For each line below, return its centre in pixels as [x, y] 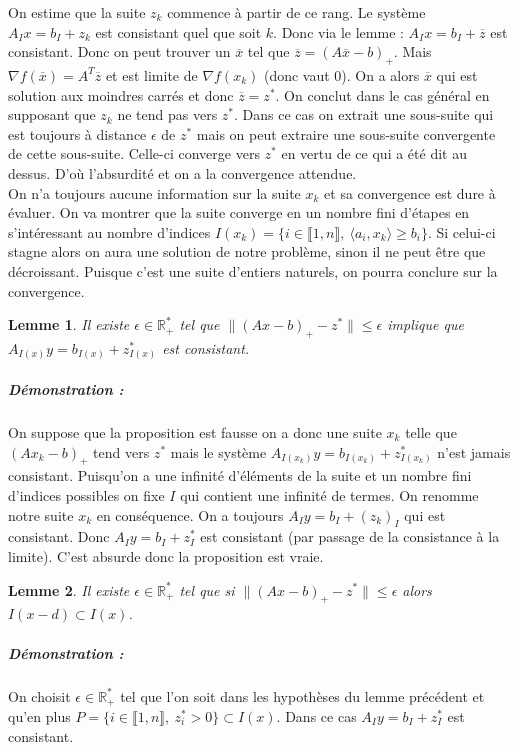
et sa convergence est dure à [410, 192]
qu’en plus [39, 715]
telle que [431, 431]
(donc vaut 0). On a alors [341, 74]
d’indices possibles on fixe [86, 494]
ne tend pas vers [167, 114]
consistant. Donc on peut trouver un [119, 51]
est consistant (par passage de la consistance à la [350, 536]
